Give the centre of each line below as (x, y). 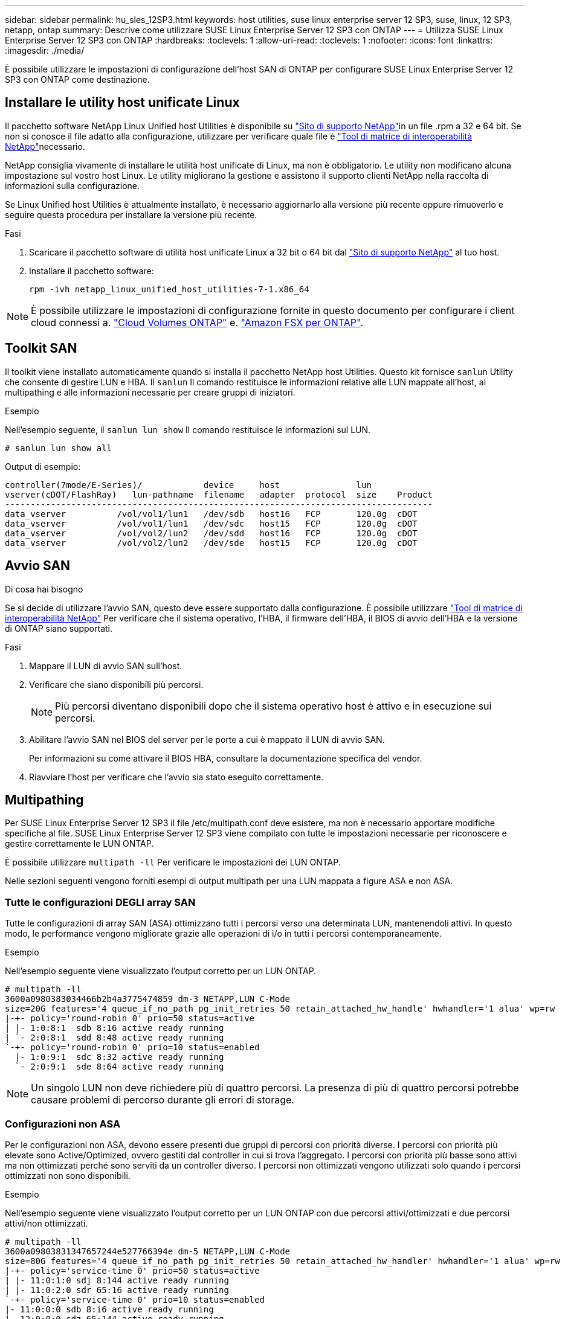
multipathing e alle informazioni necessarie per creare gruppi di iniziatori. (150, 392)
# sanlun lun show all (59, 448)
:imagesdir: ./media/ (45, 50)
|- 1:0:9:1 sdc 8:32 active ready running (119, 1057)
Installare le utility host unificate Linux (122, 103)
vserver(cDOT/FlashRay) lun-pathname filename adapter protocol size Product (219, 494)
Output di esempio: (43, 466)
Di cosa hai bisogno (44, 589)
